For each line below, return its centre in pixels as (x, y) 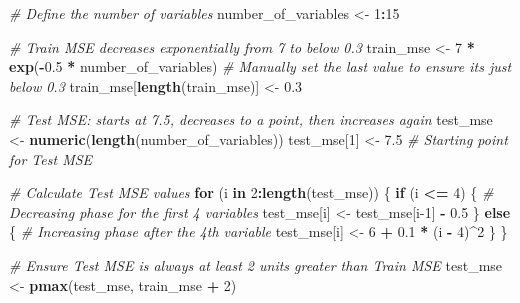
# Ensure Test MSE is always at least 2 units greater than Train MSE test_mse (256, 264)
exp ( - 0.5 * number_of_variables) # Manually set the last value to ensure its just (260, 66)
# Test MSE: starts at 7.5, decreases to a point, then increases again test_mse (251, 119)
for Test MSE (51, 158)
